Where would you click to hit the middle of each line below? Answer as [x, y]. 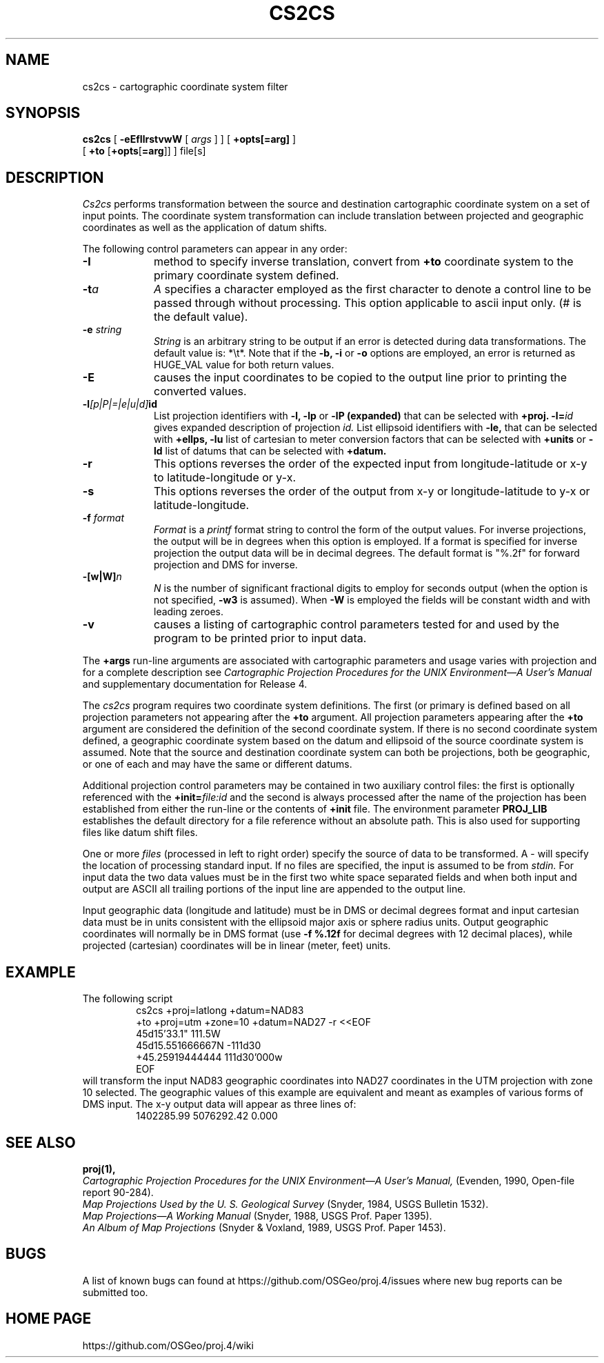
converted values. [200, 391]
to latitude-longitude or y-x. [225, 478]
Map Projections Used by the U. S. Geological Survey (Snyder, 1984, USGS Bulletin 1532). [285, 1204]
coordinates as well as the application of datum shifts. [205, 228]
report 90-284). [118, 1192]
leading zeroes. [189, 612]
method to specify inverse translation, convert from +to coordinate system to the [363, 262]
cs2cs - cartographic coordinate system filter [185, 86]
